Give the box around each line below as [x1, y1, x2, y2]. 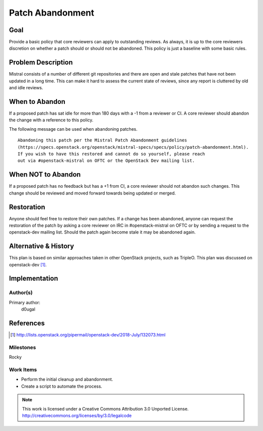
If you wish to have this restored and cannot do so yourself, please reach [18, 151, 206, 157]
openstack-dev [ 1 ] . [9, 261, 47, 268]
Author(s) [9, 289, 33, 296]
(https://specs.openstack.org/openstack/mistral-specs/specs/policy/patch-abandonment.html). [18, 144, 249, 150]
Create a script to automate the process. [21, 383, 102, 389]
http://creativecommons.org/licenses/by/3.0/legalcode [22, 412, 132, 418]
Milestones [9, 344, 36, 351]
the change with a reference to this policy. [9, 117, 94, 123]
